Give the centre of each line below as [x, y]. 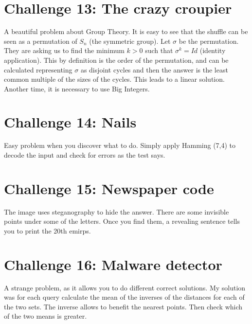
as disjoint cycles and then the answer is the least [154, 69]
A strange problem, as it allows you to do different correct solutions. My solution [125, 287]
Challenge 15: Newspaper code [109, 188]
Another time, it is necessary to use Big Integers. [77, 88]
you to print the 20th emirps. [47, 230]
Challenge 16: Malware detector [113, 264]
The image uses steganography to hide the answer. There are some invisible [117, 211]
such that [159, 50]
